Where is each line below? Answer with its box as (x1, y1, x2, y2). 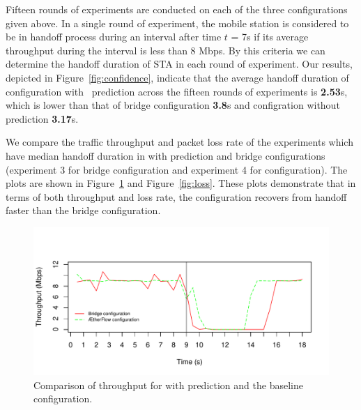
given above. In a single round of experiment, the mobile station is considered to (6, 15, 349, 30)
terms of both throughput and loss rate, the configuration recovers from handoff (6, 189, 347, 204)
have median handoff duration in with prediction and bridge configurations (6, 148, 325, 162)
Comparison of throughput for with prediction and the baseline (33, 377, 303, 392)
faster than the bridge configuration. (6, 203, 161, 218)
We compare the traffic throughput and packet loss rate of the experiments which (6, 135, 353, 149)
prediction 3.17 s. (6, 111, 79, 126)
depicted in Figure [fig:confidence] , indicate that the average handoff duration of (6, 70, 349, 84)
